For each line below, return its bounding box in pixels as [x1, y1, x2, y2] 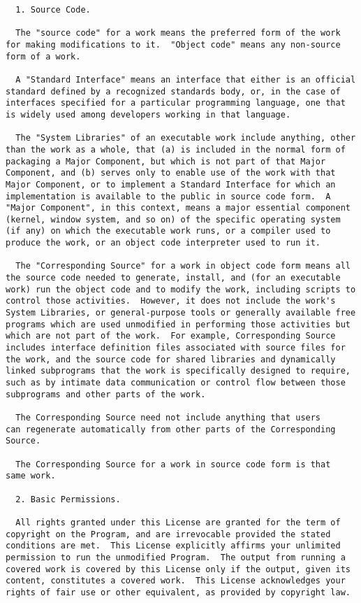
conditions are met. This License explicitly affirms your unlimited [6, 541, 341, 551]
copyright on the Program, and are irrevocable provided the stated [6, 529, 331, 539]
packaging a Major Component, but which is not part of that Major [6, 156, 326, 166]
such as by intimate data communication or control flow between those [6, 378, 346, 388]
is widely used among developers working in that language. [6, 109, 291, 120]
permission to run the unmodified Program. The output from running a [6, 552, 346, 562]
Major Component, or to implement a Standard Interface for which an [6, 179, 336, 190]
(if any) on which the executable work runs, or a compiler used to [6, 226, 331, 236]
